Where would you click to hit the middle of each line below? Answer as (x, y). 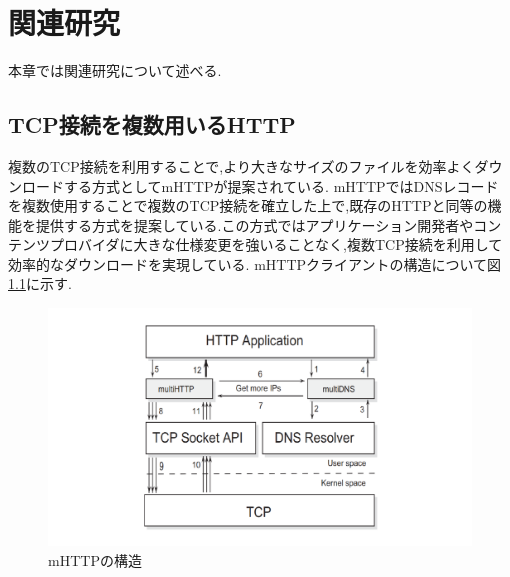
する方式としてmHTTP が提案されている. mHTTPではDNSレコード (281, 185)
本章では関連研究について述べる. (115, 70)
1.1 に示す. (40, 283)
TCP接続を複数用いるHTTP (152, 124)
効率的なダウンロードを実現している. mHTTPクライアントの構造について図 (255, 263)
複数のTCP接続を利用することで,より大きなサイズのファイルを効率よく (241, 165)
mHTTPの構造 (95, 559)
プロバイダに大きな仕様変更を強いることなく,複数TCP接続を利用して (276, 244)
